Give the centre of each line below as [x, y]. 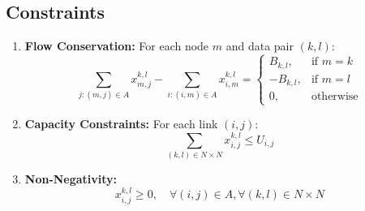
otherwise [335, 97]
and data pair [260, 46]
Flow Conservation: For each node [117, 46]
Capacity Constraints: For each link [121, 124]
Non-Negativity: [71, 179]
